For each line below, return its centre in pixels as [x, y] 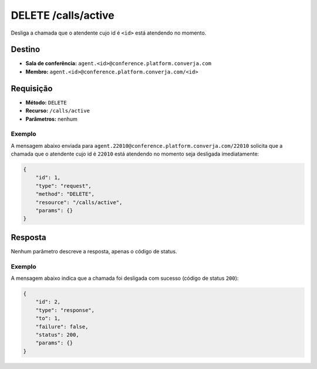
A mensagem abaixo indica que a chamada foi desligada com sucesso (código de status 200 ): [125, 278]
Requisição [32, 88]
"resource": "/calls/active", [79, 202]
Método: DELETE [46, 102]
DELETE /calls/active [63, 15]
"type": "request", [64, 186]
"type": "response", [65, 310]
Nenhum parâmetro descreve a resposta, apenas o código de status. [94, 251]
